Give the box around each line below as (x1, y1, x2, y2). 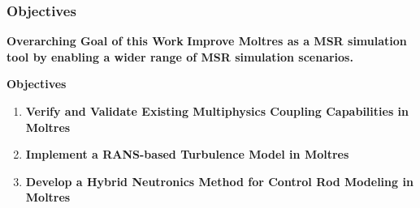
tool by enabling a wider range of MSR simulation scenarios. (6, 48, 353, 65)
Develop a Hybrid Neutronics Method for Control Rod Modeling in (25, 172, 414, 189)
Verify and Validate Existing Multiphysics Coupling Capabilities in (25, 103, 409, 119)
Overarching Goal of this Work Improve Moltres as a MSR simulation (6, 32, 407, 49)
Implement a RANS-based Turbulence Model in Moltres (25, 146, 349, 163)
